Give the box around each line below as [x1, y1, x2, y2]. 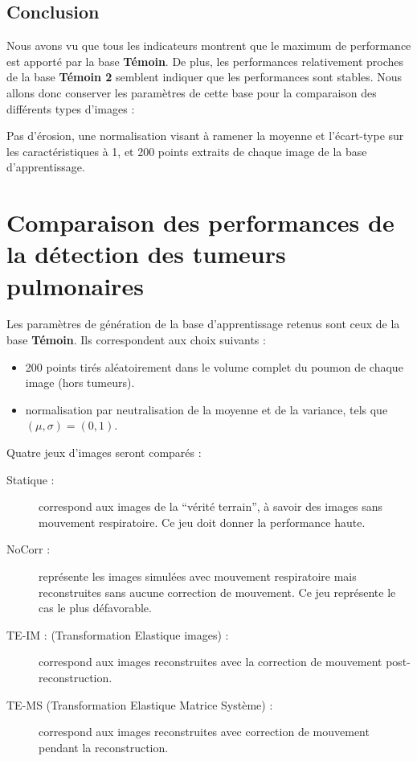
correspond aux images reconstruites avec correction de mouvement [39, 723, 370, 740]
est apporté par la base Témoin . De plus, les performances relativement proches [6, 52, 404, 69]
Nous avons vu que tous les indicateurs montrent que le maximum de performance [6, 37, 411, 54]
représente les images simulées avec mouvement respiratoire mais [39, 567, 357, 584]
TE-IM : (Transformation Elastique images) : [6, 626, 229, 643]
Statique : [6, 471, 55, 487]
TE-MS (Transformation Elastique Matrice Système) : [6, 696, 273, 713]
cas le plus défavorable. [39, 599, 152, 616]
